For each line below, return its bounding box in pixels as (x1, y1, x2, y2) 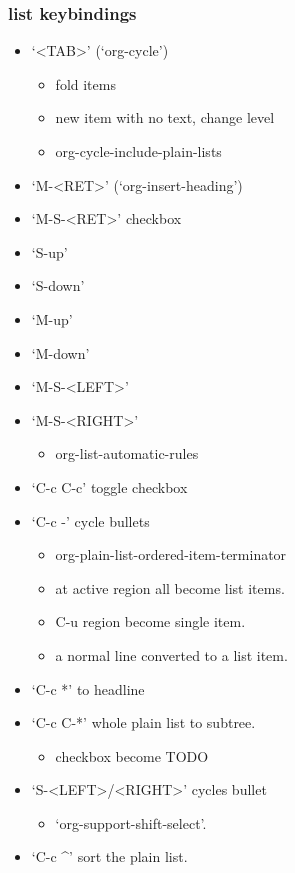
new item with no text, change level (55, 107, 275, 128)
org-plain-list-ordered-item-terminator (55, 544, 287, 565)
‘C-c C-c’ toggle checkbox (31, 476, 188, 497)
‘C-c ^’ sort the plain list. (31, 846, 188, 867)
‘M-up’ (31, 308, 73, 329)
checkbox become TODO (55, 745, 209, 766)
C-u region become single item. (55, 611, 246, 632)
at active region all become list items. (55, 577, 285, 598)
